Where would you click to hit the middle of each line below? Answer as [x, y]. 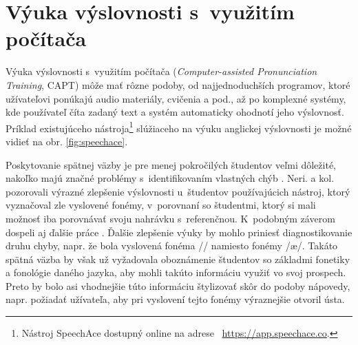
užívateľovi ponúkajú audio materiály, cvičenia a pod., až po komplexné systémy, [176, 98]
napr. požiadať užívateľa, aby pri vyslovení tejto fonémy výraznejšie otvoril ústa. [175, 299]
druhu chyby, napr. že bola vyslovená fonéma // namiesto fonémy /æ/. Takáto [172, 245]
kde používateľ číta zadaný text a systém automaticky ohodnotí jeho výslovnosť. [175, 112]
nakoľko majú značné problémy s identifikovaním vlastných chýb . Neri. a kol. [170, 178]
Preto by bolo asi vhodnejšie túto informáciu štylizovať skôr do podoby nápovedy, [178, 285]
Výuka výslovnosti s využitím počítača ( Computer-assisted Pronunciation [161, 71]
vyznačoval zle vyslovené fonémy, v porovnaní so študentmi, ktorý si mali [161, 205]
